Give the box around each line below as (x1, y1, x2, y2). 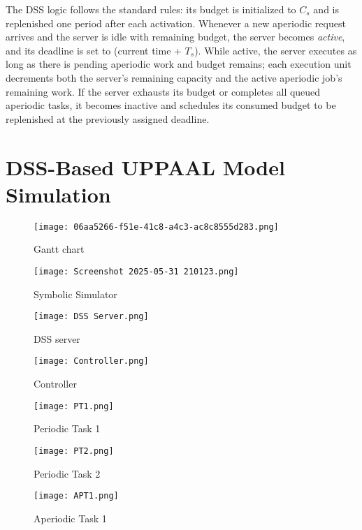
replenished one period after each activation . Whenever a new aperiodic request (6, 15, 346, 30)
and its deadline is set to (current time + (6, 43, 182, 57)
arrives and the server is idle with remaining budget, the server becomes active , (6, 29, 345, 44)
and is (313, 2, 339, 16)
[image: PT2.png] (34, 446, 114, 456)
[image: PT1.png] (34, 401, 114, 411)
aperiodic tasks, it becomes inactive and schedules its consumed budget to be (6, 98, 336, 112)
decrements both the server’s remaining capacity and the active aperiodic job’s (6, 70, 342, 84)
